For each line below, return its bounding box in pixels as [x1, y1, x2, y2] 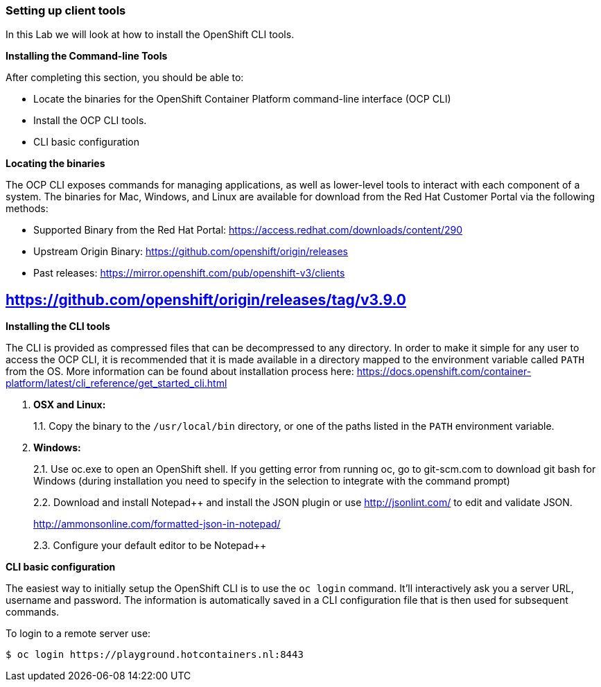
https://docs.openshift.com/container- [356, 365, 532, 378]
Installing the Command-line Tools [6, 50, 168, 62]
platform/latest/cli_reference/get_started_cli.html [6, 377, 227, 390]
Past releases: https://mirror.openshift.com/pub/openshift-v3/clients [33, 267, 345, 279]
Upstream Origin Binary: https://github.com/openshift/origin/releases [33, 245, 348, 258]
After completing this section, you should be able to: [6, 71, 244, 84]
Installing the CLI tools [6, 320, 110, 333]
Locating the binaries [6, 157, 105, 170]
